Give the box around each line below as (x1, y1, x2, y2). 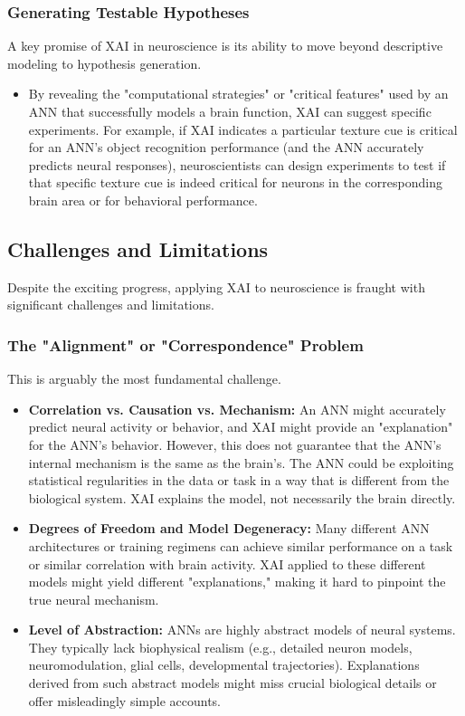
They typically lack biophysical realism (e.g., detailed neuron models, (28, 637, 413, 656)
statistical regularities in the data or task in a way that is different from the (28, 471, 450, 490)
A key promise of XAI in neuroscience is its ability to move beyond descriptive (7, 36, 443, 55)
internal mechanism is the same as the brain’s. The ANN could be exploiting (28, 453, 454, 472)
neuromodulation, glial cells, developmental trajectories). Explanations (28, 655, 420, 674)
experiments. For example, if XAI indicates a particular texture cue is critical (28, 119, 458, 138)
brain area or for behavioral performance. (28, 190, 258, 209)
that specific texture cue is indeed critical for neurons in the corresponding (28, 173, 442, 192)
